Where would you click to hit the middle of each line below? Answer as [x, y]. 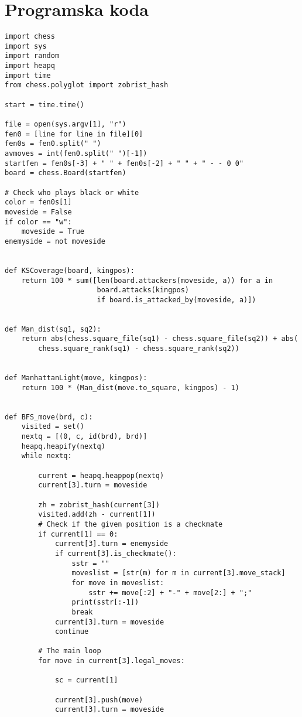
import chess [30, 37]
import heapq [30, 66]
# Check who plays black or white [72, 192]
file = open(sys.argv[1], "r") [66, 124]
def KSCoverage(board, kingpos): [70, 270]
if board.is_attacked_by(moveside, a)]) [176, 300]
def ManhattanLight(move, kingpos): [76, 378]
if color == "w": [38, 222]
